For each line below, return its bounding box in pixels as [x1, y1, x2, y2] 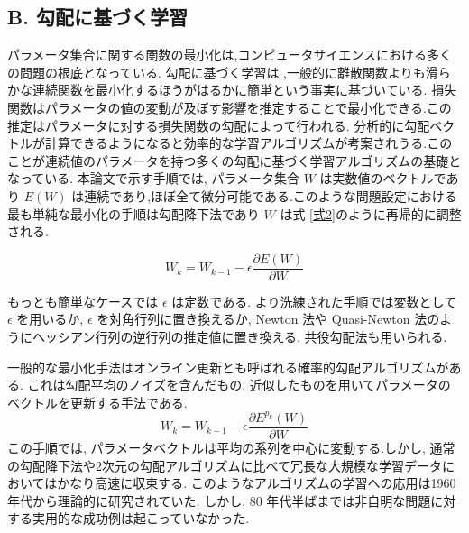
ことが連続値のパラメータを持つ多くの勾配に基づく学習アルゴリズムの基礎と [7, 151, 462, 170]
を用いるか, [16, 309, 84, 328]
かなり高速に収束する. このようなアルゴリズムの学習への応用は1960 [57, 473, 456, 492]
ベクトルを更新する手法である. [7, 392, 188, 411]
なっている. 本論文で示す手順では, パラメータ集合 [7, 169, 299, 188]
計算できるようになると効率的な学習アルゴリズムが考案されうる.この [44, 133, 453, 152]
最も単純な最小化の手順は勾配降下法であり [7, 204, 260, 223]
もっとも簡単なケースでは [7, 291, 159, 310]
